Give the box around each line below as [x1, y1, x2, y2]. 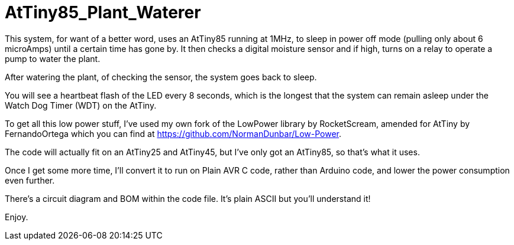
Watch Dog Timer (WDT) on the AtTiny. [5, 100, 157, 110]
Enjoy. [5, 211, 28, 222]
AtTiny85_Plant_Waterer [5, 2, 201, 22]
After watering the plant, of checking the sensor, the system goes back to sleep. [5, 71, 317, 82]
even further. [5, 175, 55, 185]
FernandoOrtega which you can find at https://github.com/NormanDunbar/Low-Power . [5, 128, 342, 139]
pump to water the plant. [5, 53, 101, 64]
